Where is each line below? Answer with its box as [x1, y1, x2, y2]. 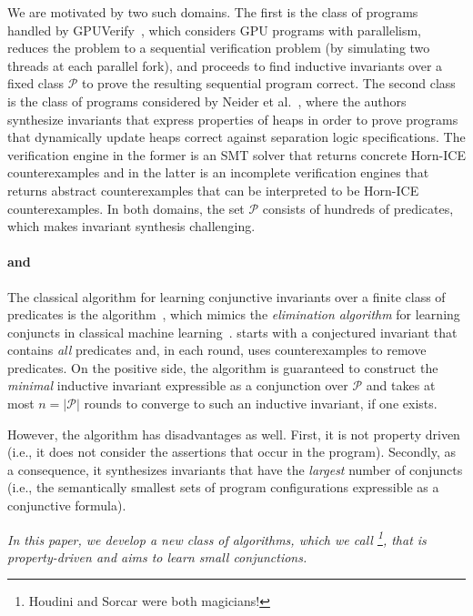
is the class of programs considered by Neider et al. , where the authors [7, 91, 407, 110]
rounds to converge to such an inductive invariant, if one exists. [84, 394, 438, 413]
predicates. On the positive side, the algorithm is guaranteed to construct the [7, 358, 438, 377]
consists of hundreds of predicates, [262, 198, 454, 217]
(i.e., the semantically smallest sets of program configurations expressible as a [7, 478, 439, 497]
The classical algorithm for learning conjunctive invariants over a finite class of [7, 287, 446, 306]
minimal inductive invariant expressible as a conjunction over [7, 376, 348, 395]
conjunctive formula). [7, 496, 126, 515]
